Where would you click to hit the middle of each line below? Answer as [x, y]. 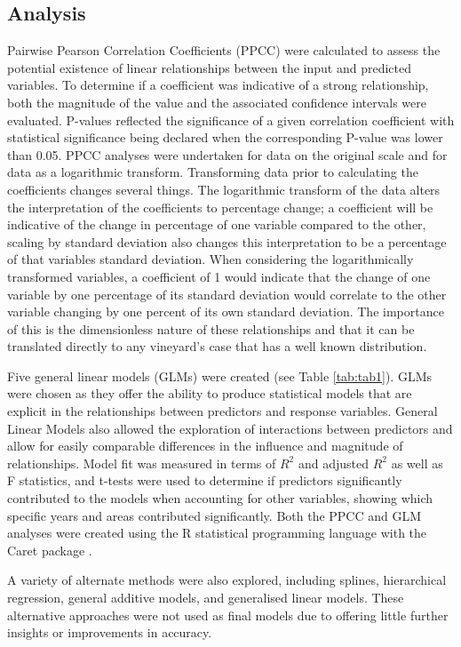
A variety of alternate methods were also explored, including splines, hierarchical [227, 580]
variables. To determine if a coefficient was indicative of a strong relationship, [218, 85]
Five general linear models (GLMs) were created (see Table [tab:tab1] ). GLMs [220, 375]
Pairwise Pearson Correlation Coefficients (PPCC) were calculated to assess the [224, 50]
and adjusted [333, 463]
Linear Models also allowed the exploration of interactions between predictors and [230, 428]
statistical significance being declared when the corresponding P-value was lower [225, 137]
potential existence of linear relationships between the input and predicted [209, 67]
